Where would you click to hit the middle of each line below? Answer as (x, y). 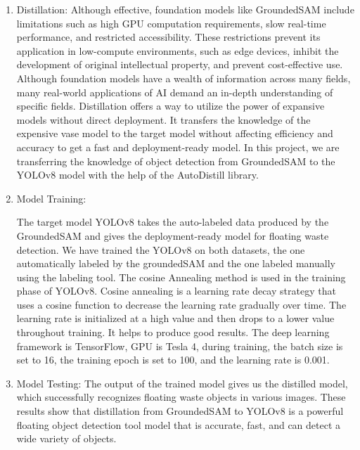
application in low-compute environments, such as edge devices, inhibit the (178, 50)
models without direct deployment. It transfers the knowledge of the (163, 119)
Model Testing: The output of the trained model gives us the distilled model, (182, 383)
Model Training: (51, 198)
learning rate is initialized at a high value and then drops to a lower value (175, 318)
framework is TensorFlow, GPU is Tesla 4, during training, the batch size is (180, 346)
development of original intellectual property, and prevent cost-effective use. (180, 64)
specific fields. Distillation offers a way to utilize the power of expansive (171, 106)
